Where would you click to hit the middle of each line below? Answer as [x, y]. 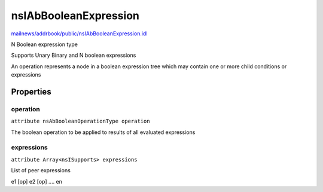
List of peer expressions [41, 170]
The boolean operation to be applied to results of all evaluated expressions [103, 132]
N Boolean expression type [44, 44]
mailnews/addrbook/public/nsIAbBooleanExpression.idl [79, 33]
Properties [31, 92]
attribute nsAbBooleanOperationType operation [80, 121]
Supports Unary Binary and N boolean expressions [74, 55]
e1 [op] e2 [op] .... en [37, 181]
